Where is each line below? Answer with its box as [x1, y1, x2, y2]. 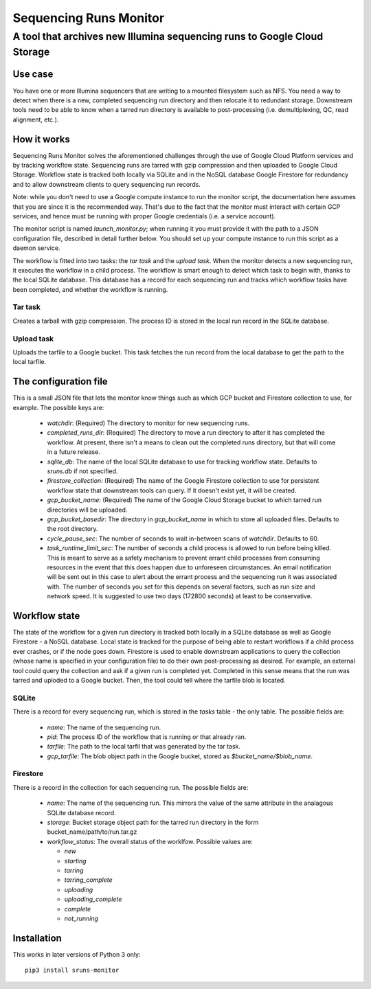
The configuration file [12, 376, 108, 387]
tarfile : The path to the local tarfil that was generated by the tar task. [47, 742, 240, 751]
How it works [12, 133, 70, 145]
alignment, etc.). [12, 115, 59, 124]
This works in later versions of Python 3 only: [12, 950, 141, 958]
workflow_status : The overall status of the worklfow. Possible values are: [47, 837, 254, 845]
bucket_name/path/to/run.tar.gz [47, 828, 137, 836]
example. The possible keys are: [12, 403, 104, 411]
